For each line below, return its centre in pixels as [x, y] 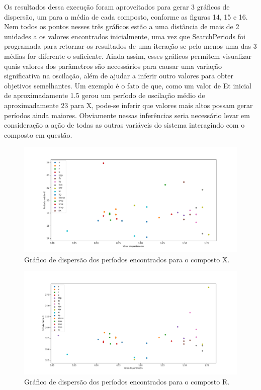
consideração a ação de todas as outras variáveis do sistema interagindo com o [124, 125]
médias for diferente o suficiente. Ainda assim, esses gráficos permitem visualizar [128, 56]
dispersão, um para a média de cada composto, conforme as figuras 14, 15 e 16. [126, 16]
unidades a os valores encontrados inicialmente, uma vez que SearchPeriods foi [125, 36]
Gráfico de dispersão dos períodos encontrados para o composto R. [127, 381]
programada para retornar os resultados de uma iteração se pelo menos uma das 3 [130, 46]
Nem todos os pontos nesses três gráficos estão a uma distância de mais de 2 [122, 26]
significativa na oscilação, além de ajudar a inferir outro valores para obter [119, 76]
